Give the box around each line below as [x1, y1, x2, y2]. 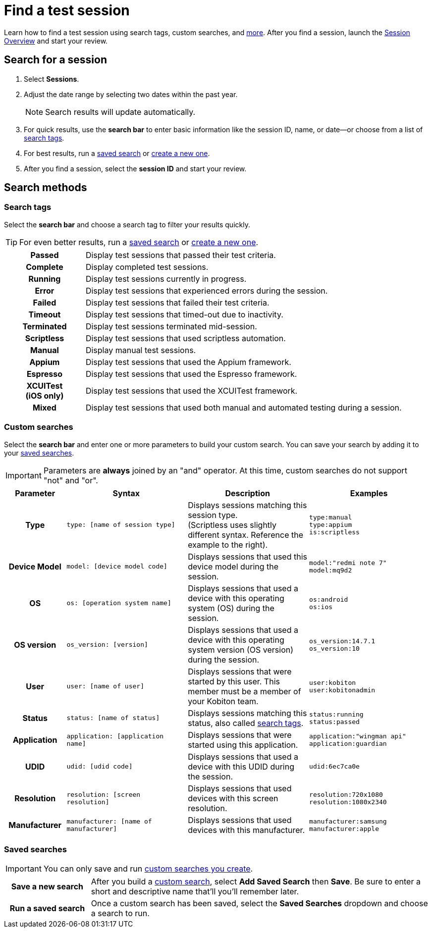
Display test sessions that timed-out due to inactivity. [85, 309, 283, 319]
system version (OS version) [188, 644, 294, 655]
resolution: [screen [66, 790, 141, 798]
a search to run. [91, 908, 150, 919]
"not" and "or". [43, 475, 98, 485]
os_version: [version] [66, 641, 148, 649]
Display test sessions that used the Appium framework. [85, 357, 291, 367]
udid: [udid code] [66, 763, 133, 771]
